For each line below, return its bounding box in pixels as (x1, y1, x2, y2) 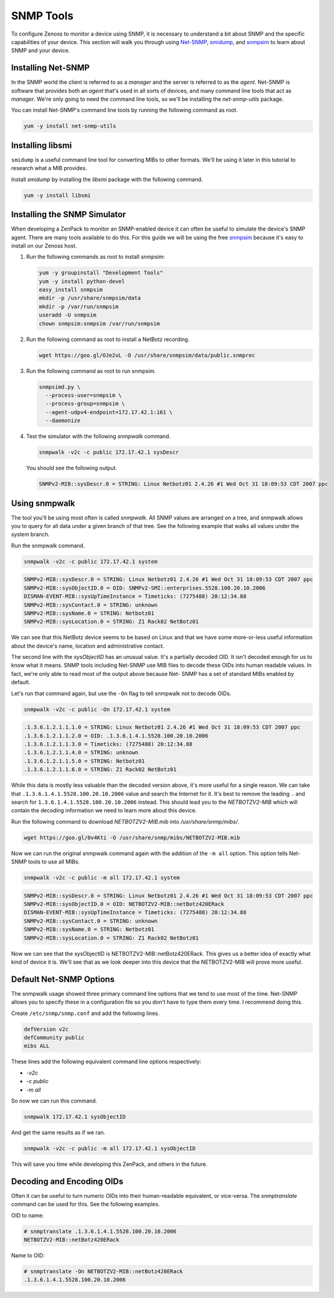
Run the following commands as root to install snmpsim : (26, 253, 165, 261)
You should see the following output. (26, 465, 118, 472)
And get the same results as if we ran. (11, 1128, 106, 1136)
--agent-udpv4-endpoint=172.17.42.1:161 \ (45, 409, 173, 416)
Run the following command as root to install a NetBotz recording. (26, 336, 190, 343)
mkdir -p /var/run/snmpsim (39, 303, 119, 310)
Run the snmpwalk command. (11, 542, 85, 549)
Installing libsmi (11, 140, 72, 150)
